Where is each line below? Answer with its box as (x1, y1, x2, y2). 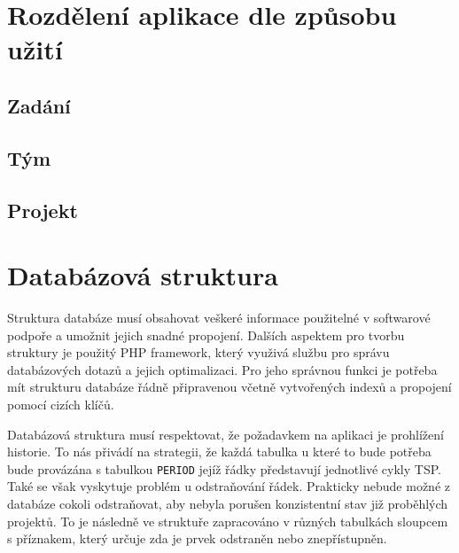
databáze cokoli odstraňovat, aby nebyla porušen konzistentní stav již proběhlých (7, 495, 448, 513)
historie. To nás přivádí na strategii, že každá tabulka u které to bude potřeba (7, 442, 432, 461)
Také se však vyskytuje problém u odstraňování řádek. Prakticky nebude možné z (7, 477, 450, 495)
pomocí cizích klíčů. (7, 395, 114, 413)
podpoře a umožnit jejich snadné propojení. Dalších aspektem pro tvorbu (7, 325, 405, 344)
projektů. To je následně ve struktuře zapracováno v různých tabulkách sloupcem (7, 511, 448, 530)
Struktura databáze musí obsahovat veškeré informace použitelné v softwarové (7, 308, 431, 327)
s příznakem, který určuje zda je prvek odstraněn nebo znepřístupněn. (7, 529, 387, 548)
